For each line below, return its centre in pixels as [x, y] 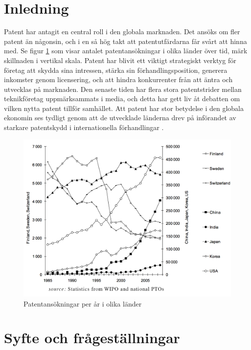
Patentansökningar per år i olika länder [83, 303]
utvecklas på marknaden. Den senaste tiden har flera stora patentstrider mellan [123, 89]
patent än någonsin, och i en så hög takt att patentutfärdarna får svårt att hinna [125, 41]
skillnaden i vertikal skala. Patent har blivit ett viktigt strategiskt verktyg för [120, 60]
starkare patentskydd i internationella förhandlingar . [84, 127]
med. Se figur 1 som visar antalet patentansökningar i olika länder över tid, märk [126, 51]
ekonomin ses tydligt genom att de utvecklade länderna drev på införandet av [120, 118]
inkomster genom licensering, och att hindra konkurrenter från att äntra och [118, 79]
